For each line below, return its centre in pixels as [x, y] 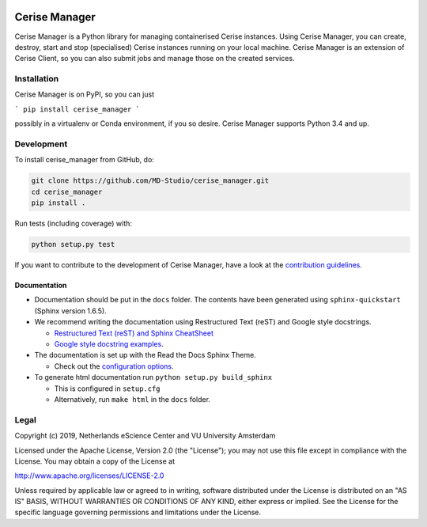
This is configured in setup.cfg [108, 389]
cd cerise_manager [67, 191]
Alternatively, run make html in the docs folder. [132, 399]
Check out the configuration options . [114, 366]
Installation [37, 79]
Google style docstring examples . [109, 344]
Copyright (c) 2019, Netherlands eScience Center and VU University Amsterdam [145, 436]
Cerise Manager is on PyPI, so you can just [84, 94]
